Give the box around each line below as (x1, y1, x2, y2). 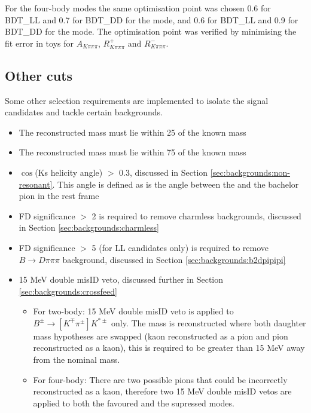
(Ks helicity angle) (35, 166, 103, 178)
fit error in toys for (5, 36, 74, 49)
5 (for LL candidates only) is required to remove (92, 241, 269, 253)
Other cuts (5, 66, 73, 84)
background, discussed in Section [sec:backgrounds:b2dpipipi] (62, 253, 286, 265)
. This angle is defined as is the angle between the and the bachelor (52, 178, 299, 190)
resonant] (19, 178, 53, 190)
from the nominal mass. (33, 353, 120, 366)
